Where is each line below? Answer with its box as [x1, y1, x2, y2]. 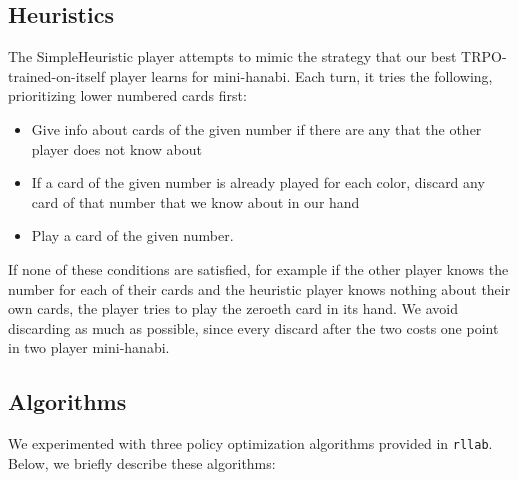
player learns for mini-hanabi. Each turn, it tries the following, [109, 65, 493, 86]
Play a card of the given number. [31, 225, 234, 246]
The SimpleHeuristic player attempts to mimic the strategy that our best [8, 46, 457, 67]
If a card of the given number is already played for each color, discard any [31, 172, 485, 193]
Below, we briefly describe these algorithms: [8, 452, 276, 473]
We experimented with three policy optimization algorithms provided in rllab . [8, 433, 493, 454]
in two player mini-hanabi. [8, 337, 170, 358]
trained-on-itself [8, 65, 105, 86]
